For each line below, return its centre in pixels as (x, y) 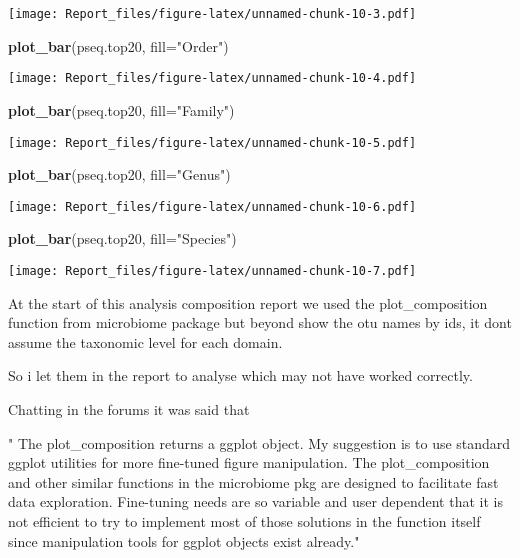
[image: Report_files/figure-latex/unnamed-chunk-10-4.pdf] (212, 78)
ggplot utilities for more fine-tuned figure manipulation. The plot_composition (249, 462)
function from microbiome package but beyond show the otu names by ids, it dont (260, 322)
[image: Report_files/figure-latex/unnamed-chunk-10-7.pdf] (212, 271)
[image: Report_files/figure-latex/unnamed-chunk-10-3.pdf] (212, 14)
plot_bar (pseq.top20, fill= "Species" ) (122, 238)
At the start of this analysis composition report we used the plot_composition (248, 302)
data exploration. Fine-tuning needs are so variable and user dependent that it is (255, 501)
